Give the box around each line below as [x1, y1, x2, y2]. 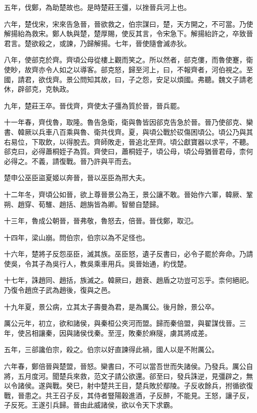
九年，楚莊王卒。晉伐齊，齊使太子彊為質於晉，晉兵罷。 [4, 100, 184, 110]
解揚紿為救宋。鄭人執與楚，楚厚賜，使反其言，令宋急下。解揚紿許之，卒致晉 [4, 28, 253, 39]
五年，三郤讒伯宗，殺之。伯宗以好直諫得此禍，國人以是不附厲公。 [4, 344, 218, 355]
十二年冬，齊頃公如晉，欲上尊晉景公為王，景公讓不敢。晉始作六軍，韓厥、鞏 [4, 189, 253, 199]
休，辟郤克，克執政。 [4, 84, 73, 94]
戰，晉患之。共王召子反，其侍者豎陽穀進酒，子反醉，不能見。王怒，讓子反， [4, 390, 253, 400]
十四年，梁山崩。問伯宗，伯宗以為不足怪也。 [4, 232, 149, 242]
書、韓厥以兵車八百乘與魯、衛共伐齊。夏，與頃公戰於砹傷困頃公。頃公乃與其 [4, 126, 253, 137]
